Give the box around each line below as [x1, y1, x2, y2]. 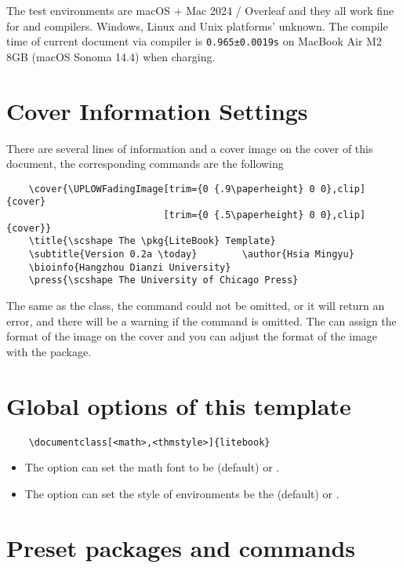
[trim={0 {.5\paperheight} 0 [163, 209, 315, 221]
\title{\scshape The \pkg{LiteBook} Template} [28, 235, 276, 247]
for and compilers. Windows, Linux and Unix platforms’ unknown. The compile [6, 17, 388, 34]
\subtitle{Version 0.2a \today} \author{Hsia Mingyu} [28, 249, 354, 260]
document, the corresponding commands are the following [6, 155, 284, 172]
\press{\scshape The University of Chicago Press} [28, 275, 299, 286]
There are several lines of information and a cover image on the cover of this [6, 140, 373, 156]
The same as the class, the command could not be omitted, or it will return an [6, 297, 385, 313]
